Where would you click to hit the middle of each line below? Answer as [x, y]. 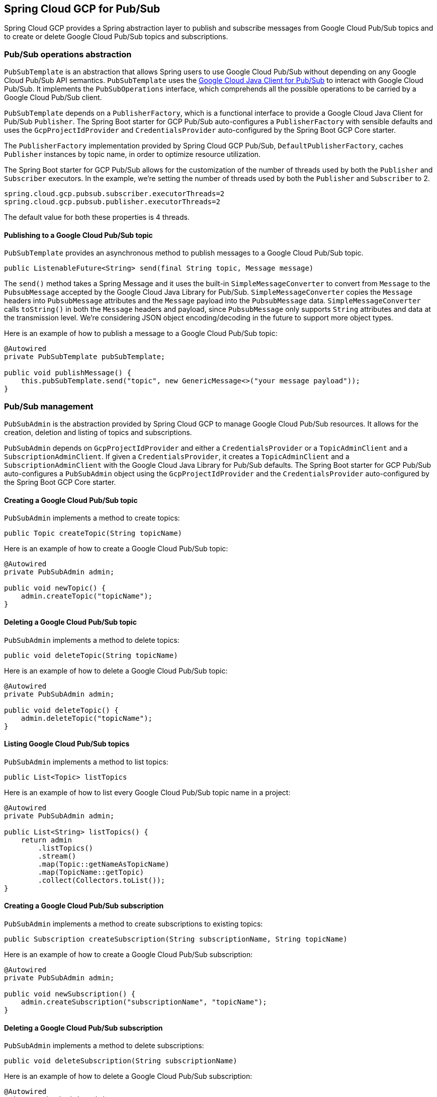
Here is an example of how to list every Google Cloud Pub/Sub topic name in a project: [147, 792]
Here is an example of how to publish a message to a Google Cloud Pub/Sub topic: [141, 333]
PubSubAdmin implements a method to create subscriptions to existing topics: [134, 924]
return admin [46, 840]
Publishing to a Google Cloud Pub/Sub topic [78, 235]
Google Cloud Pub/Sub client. [53, 98]
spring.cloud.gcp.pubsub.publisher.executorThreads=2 [112, 202]
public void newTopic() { [55, 588]
